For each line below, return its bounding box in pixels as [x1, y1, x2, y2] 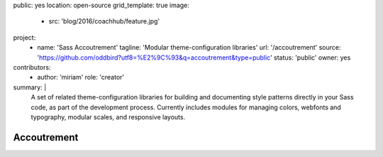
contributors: [13, 63, 51, 71]
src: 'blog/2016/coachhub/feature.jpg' [48, 17, 160, 26]
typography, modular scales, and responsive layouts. [30, 112, 186, 121]
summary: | [13, 82, 47, 92]
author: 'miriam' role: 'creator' [37, 73, 124, 82]
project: [13, 33, 36, 42]
